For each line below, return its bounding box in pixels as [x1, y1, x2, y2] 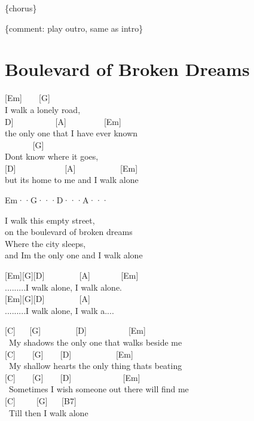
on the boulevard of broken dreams [5, 225, 133, 238]
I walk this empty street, [5, 213, 95, 226]
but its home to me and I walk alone [5, 173, 139, 186]
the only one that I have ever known [5, 127, 138, 139]
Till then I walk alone [8, 406, 88, 419]
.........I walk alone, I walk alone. [5, 280, 123, 293]
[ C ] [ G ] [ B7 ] [5, 394, 76, 407]
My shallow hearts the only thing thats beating [8, 359, 182, 372]
